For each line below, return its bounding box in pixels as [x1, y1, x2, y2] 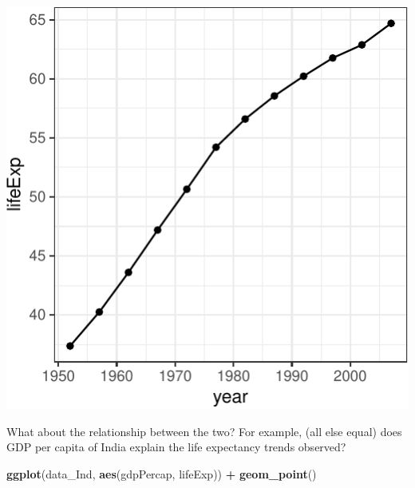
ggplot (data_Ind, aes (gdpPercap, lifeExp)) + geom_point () [6, 465, 317, 482]
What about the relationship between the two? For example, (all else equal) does [6, 423, 402, 439]
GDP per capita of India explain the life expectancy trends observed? [6, 438, 346, 455]
